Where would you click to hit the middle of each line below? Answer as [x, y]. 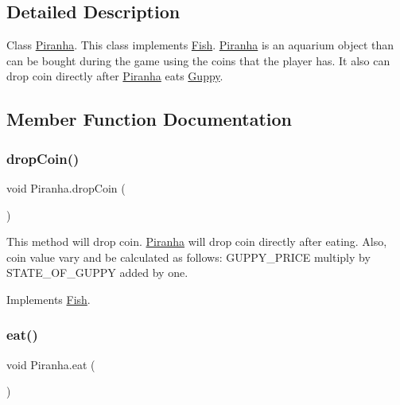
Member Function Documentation [150, 119]
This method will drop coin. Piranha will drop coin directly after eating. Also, [197, 241]
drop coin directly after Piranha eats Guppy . [115, 76]
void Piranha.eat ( [51, 364]
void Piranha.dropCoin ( [66, 187]
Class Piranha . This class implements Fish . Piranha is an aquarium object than [200, 45]
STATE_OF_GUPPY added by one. [97, 273]
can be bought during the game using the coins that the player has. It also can [198, 60]
